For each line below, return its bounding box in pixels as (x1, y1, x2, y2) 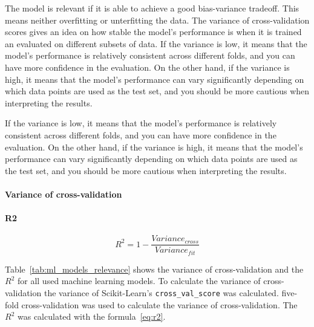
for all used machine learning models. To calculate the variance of (17, 274, 261, 287)
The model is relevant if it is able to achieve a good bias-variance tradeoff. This (5, 2, 299, 14)
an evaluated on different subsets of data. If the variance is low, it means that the (5, 37, 307, 50)
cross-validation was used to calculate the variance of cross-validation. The (21, 298, 298, 311)
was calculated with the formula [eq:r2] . (17, 310, 166, 323)
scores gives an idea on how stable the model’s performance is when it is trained (5, 25, 302, 38)
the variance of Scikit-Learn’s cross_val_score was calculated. (44, 287, 279, 299)
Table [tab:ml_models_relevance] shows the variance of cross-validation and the (5, 262, 304, 275)
